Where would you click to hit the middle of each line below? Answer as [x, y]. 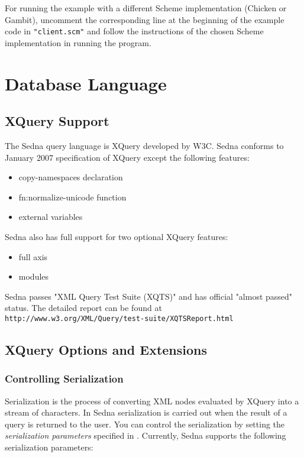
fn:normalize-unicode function [72, 197]
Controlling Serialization [64, 379]
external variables [51, 217]
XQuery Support [57, 121]
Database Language [86, 83]
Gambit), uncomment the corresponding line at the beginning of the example [145, 19]
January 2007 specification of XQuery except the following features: [127, 157]
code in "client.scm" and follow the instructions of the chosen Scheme [134, 31]
